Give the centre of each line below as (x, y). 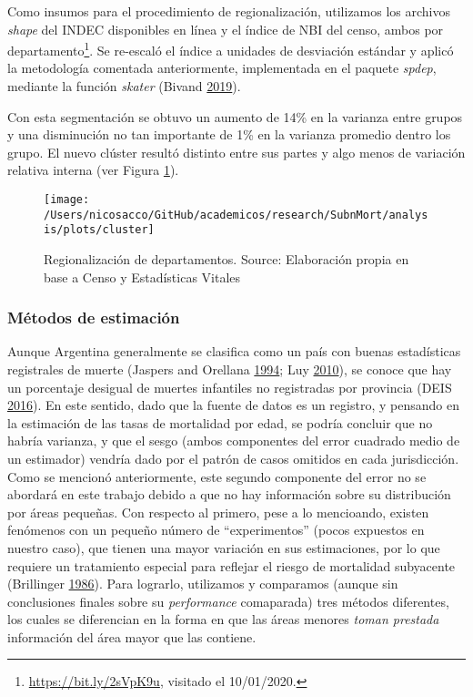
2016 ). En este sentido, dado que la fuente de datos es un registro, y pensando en (233, 405)
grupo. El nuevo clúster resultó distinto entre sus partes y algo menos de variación (236, 152)
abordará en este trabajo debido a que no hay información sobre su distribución (229, 494)
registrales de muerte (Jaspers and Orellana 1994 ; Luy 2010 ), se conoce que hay (230, 369)
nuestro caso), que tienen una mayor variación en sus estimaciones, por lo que (224, 547)
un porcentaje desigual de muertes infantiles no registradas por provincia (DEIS (230, 387)
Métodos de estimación (94, 318)
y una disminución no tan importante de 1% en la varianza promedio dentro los (229, 134)
